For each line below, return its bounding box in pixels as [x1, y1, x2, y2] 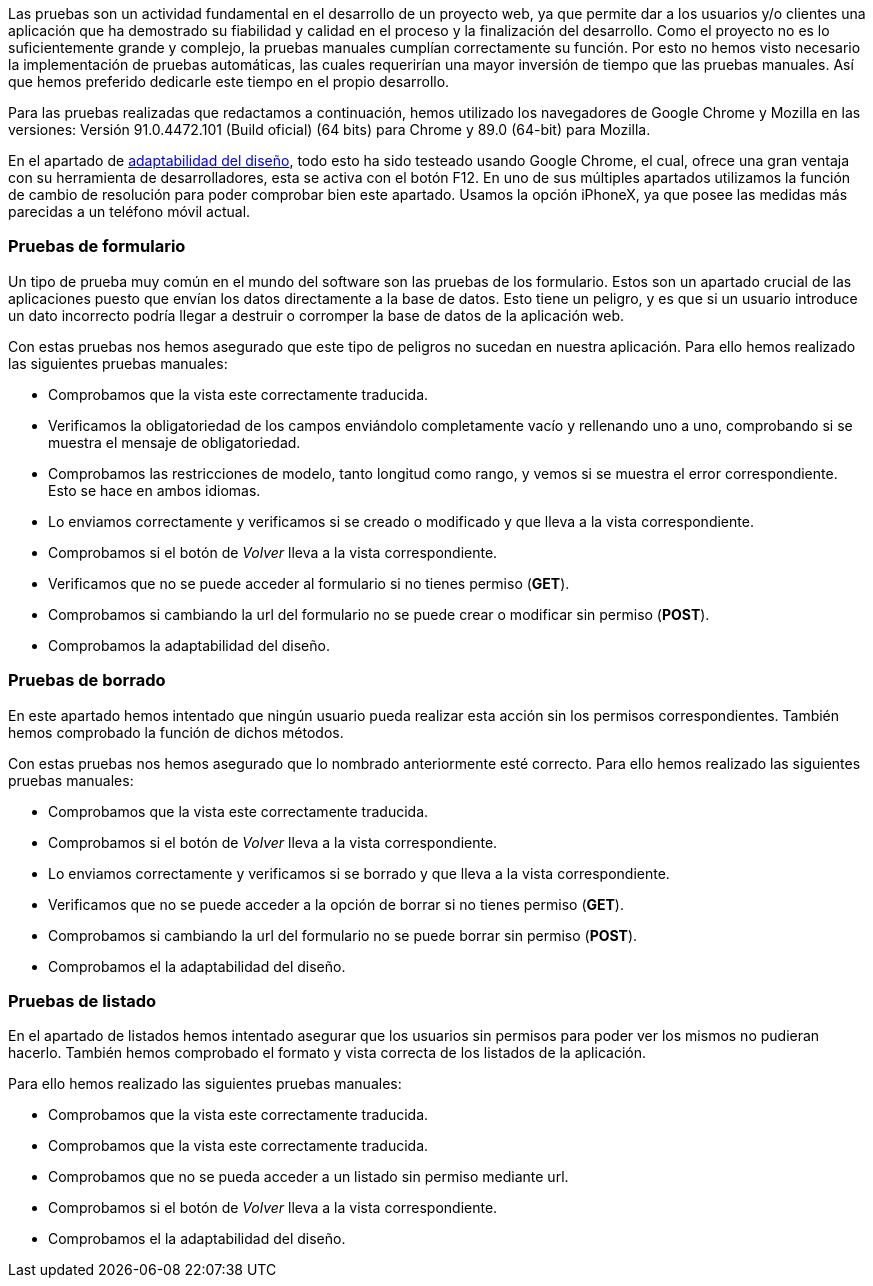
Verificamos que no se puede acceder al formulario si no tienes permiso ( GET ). [48, 574, 570, 592]
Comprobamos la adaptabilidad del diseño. [48, 636, 330, 654]
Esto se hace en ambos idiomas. [48, 481, 261, 499]
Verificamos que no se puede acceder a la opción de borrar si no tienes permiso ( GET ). [48, 895, 624, 913]
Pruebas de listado [8, 990, 157, 1011]
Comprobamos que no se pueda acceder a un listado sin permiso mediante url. [48, 1168, 569, 1186]
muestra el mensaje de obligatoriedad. [48, 433, 301, 451]
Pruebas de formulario [8, 236, 186, 257]
